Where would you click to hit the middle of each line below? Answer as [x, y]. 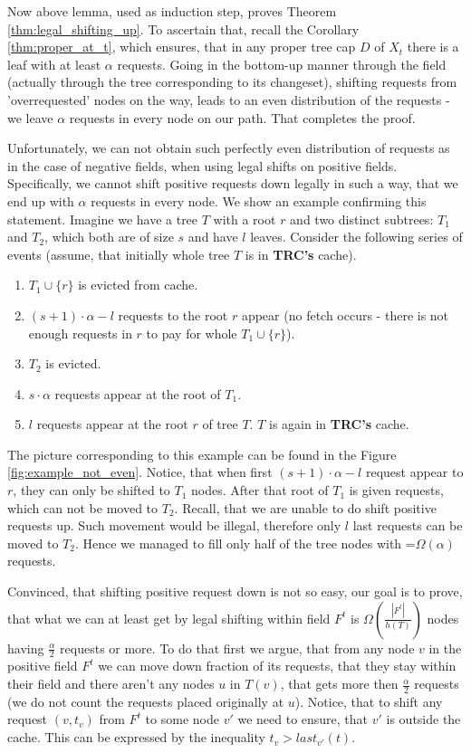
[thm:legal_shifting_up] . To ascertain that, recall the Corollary [183, 29]
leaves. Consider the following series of [356, 237]
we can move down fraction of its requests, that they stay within [277, 666]
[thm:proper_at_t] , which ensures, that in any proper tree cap [182, 47]
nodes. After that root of [260, 490]
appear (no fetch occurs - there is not [345, 315]
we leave [30, 117]
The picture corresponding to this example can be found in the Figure [202, 454]
